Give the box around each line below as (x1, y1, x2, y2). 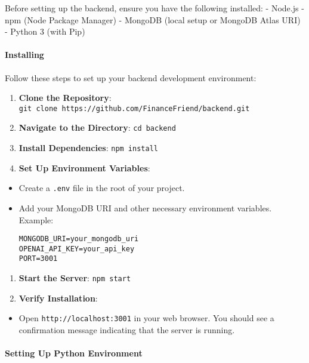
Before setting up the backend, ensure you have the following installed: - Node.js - (5, 2, 304, 14)
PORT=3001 (18, 254, 58, 263)
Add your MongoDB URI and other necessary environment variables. (18, 201, 272, 214)
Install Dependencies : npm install (18, 141, 158, 154)
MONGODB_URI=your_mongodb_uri (18, 235, 139, 244)
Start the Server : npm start (18, 272, 131, 284)
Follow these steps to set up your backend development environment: (5, 71, 257, 84)
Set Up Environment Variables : (18, 161, 150, 174)
